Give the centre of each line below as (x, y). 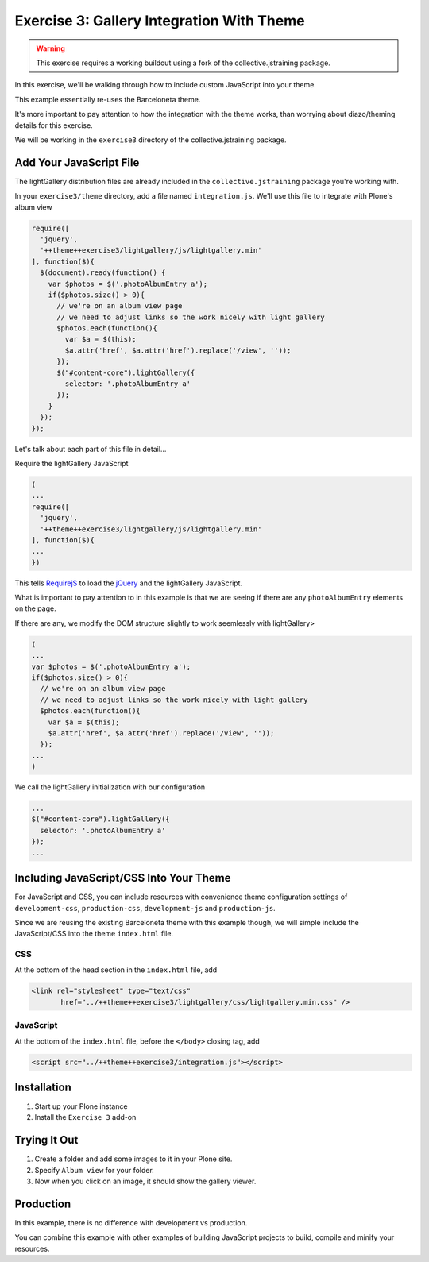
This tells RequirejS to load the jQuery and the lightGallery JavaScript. (128, 583)
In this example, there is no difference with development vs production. (131, 1223)
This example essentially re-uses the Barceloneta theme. (108, 99)
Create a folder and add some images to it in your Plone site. (133, 1159)
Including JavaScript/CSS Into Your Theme (123, 878)
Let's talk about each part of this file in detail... (91, 449)
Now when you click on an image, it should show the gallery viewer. (145, 1181)
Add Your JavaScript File (77, 162)
